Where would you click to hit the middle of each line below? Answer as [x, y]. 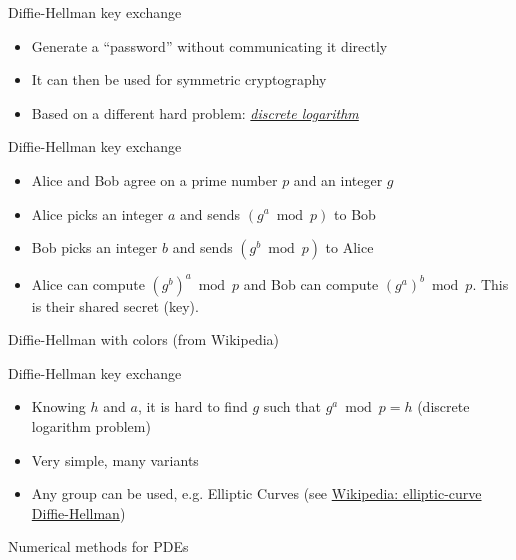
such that [292, 406]
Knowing [58, 406]
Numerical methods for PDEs [98, 546]
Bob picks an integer [94, 247]
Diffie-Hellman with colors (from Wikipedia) [144, 339]
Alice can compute [88, 283]
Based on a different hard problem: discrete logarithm [195, 112]
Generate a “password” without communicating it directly [209, 45]
